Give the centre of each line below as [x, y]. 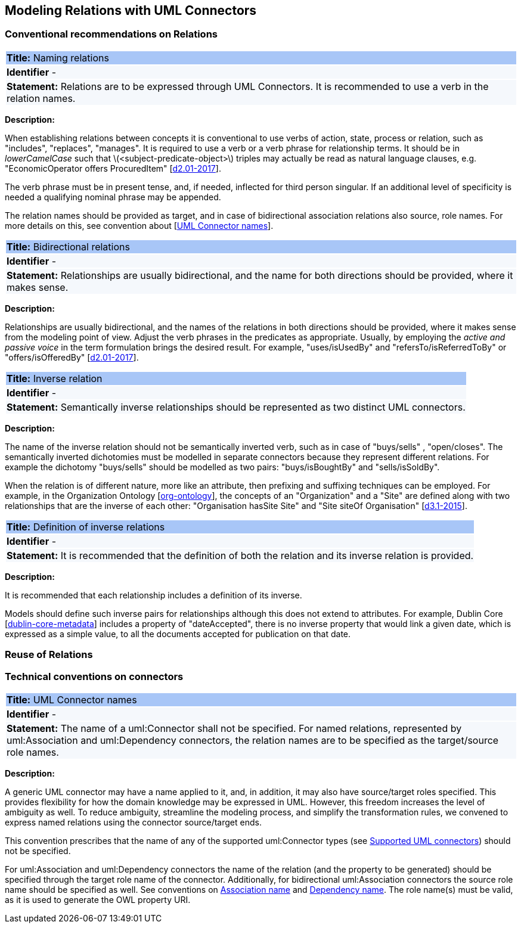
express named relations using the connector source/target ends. [133, 822]
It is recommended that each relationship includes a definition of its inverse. [153, 595]
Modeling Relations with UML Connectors [131, 10]
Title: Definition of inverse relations [86, 527]
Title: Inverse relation [55, 378]
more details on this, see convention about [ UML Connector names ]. [139, 225]
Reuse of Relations [49, 655]
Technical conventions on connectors [94, 676]
